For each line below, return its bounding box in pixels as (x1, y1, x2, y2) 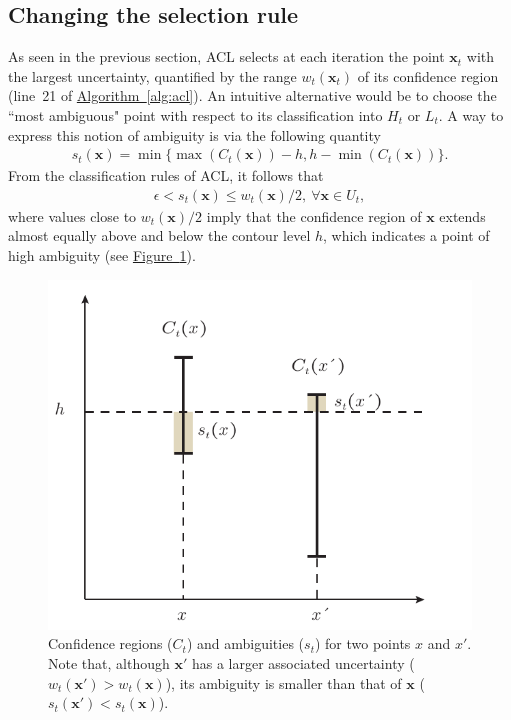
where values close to (8, 205, 137, 226)
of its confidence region (357, 65, 499, 86)
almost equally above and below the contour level (8, 225, 311, 246)
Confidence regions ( (48, 633, 173, 654)
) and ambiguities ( (186, 633, 305, 654)
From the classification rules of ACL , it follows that (8, 165, 324, 186)
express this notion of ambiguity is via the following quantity (8, 124, 381, 145)
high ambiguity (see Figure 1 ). (8, 245, 196, 266)
